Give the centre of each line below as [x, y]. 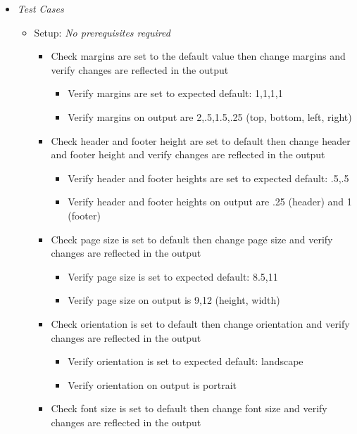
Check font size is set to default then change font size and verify [189, 408]
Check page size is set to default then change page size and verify [192, 239]
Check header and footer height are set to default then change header [201, 140]
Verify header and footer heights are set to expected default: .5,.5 [208, 178]
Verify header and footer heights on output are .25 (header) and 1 [210, 202]
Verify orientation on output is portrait [152, 384]
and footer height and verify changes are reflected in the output [188, 154]
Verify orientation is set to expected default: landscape [186, 361]
